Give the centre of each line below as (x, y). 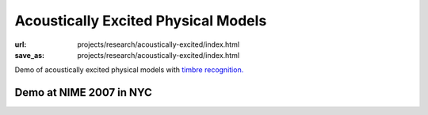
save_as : (30, 55)
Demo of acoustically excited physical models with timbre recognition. (129, 70)
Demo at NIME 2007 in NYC (83, 92)
